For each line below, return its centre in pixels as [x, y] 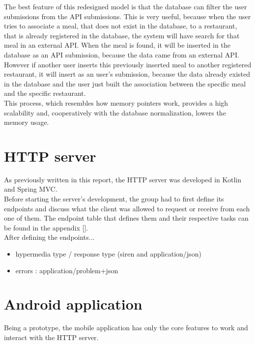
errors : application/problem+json [67, 270]
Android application [73, 304]
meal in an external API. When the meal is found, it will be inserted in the [117, 45]
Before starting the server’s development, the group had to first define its [114, 199]
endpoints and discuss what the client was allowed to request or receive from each [127, 208]
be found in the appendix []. [46, 227]
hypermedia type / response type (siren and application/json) [108, 254]
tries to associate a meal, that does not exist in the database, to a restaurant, [121, 26]
